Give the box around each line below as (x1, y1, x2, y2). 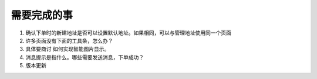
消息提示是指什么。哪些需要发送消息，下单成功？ (25, 53, 144, 61)
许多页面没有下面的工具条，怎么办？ (25, 37, 113, 44)
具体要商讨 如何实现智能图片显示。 (25, 46, 110, 53)
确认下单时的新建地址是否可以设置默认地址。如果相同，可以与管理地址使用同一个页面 (25, 29, 231, 36)
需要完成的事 (11, 9, 73, 22)
